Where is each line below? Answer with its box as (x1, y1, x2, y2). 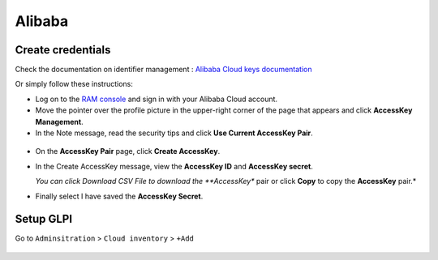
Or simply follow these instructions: (15, 79, 134, 89)
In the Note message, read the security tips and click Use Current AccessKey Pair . (35, 128, 314, 138)
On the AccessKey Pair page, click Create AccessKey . (35, 147, 221, 156)
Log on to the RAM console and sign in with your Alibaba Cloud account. (35, 94, 278, 104)
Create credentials (15, 43, 111, 57)
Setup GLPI (15, 212, 73, 226)
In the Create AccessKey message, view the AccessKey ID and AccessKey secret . (35, 161, 314, 171)
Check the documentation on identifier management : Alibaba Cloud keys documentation (15, 65, 312, 75)
